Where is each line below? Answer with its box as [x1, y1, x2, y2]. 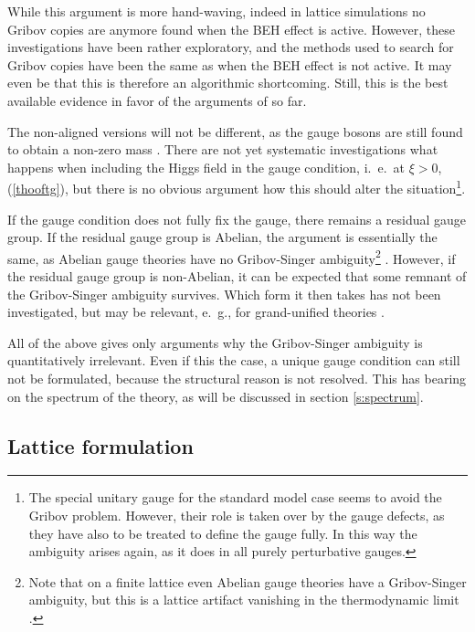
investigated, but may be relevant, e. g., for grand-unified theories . [7, 302, 385, 321]
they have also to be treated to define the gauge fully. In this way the [28, 523, 417, 542]
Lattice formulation [7, 431, 194, 459]
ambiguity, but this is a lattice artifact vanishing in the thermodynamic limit [28, 590, 459, 609]
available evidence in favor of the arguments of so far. [7, 90, 307, 110]
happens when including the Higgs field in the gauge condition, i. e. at [7, 157, 405, 176]
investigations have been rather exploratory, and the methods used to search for [7, 37, 454, 57]
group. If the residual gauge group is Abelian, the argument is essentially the [7, 227, 438, 247]
